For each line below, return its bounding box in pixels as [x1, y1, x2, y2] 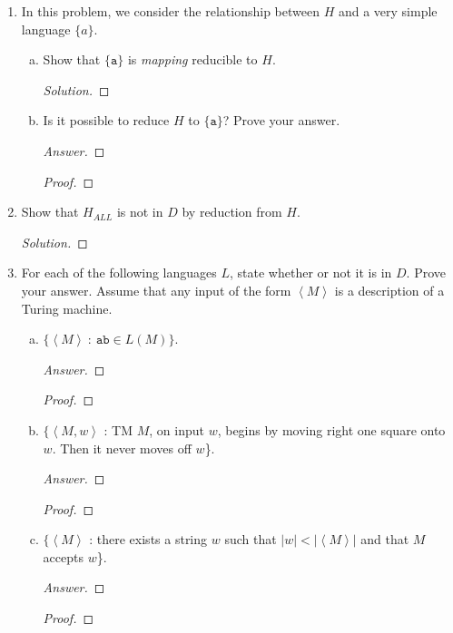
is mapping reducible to [127, 50, 258, 69]
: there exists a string [89, 530, 208, 549]
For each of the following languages [21, 263, 217, 282]
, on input [149, 420, 204, 439]
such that [224, 530, 277, 549]
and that [360, 530, 409, 549]
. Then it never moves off [52, 438, 192, 457]
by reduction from [182, 202, 282, 221]
